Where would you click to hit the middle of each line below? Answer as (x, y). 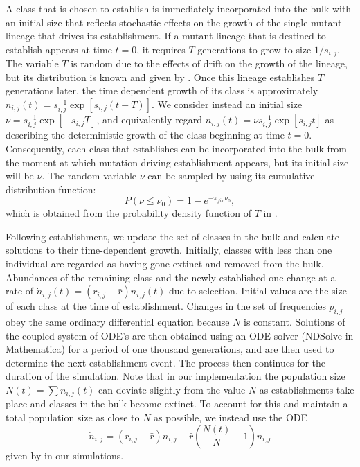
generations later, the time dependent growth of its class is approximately (162, 90)
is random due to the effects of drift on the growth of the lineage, (209, 63)
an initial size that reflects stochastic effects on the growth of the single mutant (174, 22)
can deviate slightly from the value (172, 390)
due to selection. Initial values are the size (258, 291)
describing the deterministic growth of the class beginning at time (145, 135)
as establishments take (307, 390)
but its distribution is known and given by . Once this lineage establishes (160, 77)
